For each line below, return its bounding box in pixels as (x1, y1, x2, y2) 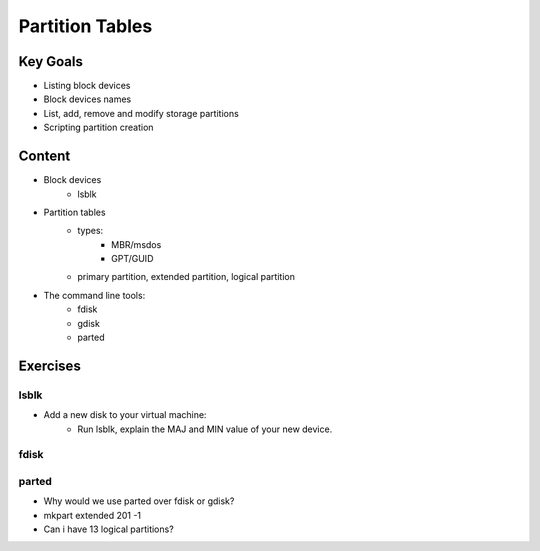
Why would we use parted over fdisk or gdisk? (43, 495, 235, 507)
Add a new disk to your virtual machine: (43, 409, 207, 421)
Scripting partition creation (43, 121, 154, 134)
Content (18, 148, 71, 165)
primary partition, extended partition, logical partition (77, 271, 295, 283)
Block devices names (43, 93, 132, 105)
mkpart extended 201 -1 (43, 509, 142, 521)
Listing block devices (43, 80, 131, 92)
